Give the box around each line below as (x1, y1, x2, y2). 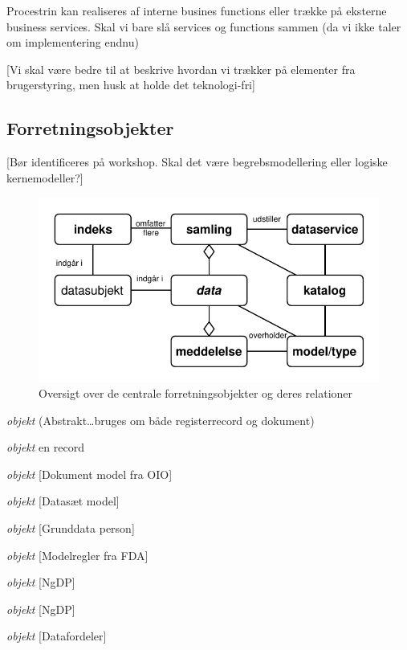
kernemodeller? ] (6, 169, 83, 186)
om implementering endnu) (6, 34, 139, 51)
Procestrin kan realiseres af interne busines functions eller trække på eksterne (6, 2, 387, 18)
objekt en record (6, 439, 84, 456)
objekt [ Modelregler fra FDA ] (6, 546, 149, 563)
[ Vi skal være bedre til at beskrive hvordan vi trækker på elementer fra (6, 60, 356, 77)
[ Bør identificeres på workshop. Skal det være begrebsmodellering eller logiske (6, 153, 388, 170)
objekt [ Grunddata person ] (6, 520, 135, 537)
